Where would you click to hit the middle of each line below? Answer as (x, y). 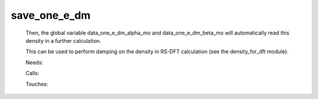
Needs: (34, 62)
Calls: (32, 73)
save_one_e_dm (51, 15)
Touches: (37, 84)
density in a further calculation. (63, 40)
